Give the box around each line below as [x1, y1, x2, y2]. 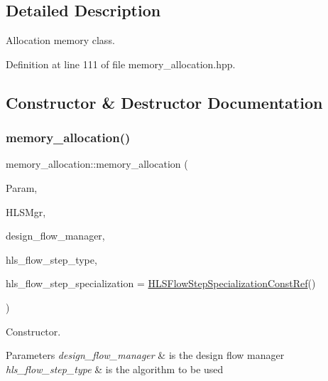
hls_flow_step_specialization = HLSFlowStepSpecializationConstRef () [6, 276, 316, 291]
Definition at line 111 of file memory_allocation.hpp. [6, 56, 236, 71]
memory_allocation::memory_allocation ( [6, 156, 188, 171]
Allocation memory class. [6, 33, 115, 48]
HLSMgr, [6, 204, 46, 219]
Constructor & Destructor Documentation [6, 91, 323, 113]
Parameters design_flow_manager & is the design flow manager [6, 348, 285, 363]
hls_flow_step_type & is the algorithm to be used [6, 361, 224, 376]
